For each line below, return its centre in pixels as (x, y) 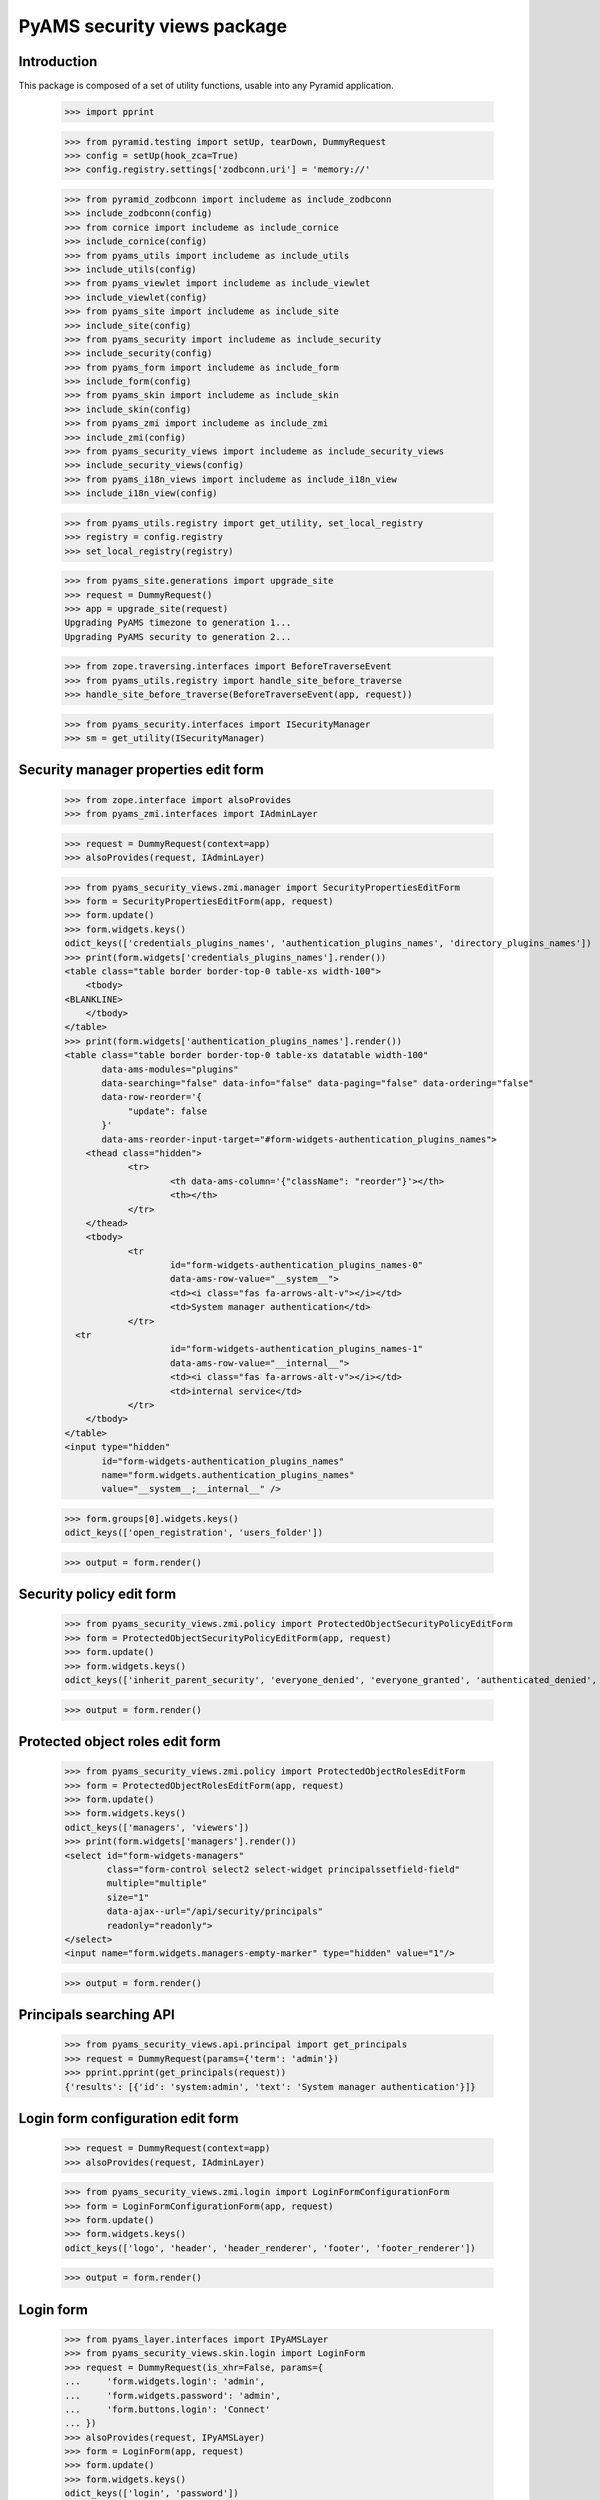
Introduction (58, 61)
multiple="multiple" (157, 1883)
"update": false (167, 1111)
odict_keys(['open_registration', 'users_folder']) (194, 1533)
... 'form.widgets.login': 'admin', (164, 2381)
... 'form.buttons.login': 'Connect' (167, 2409)
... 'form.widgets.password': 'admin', (173, 2395)
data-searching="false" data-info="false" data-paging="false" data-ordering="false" (317, 1083)
